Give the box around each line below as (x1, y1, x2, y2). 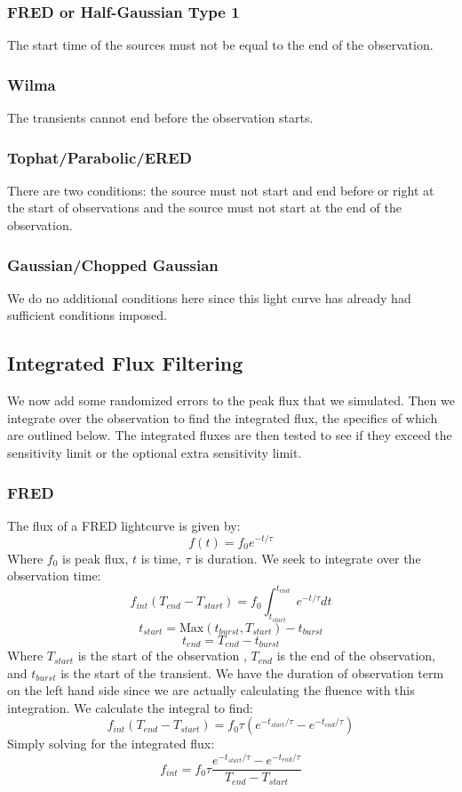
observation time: (7, 566, 101, 585)
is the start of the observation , (77, 646, 247, 665)
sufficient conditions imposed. (7, 306, 167, 324)
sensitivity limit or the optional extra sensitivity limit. (7, 444, 302, 462)
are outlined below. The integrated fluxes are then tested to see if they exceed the (7, 426, 452, 444)
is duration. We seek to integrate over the (195, 548, 421, 567)
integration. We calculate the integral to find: (7, 698, 253, 716)
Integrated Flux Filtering (7, 349, 243, 377)
